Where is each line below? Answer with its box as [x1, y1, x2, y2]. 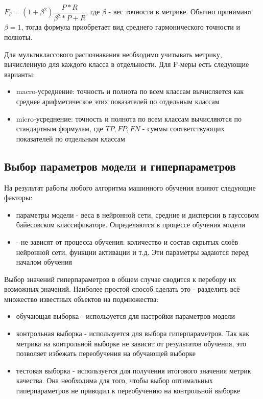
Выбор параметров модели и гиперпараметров [4, 158, 236, 174]
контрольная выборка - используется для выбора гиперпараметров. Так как [16, 328, 249, 339]
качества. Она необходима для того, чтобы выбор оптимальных [16, 375, 213, 386]
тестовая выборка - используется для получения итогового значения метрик [16, 365, 251, 375]
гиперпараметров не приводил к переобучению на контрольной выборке [16, 385, 241, 396]
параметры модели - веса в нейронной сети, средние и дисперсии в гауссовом [16, 209, 259, 220]
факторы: [4, 192, 33, 203]
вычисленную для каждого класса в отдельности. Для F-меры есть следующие [4, 59, 249, 69]
